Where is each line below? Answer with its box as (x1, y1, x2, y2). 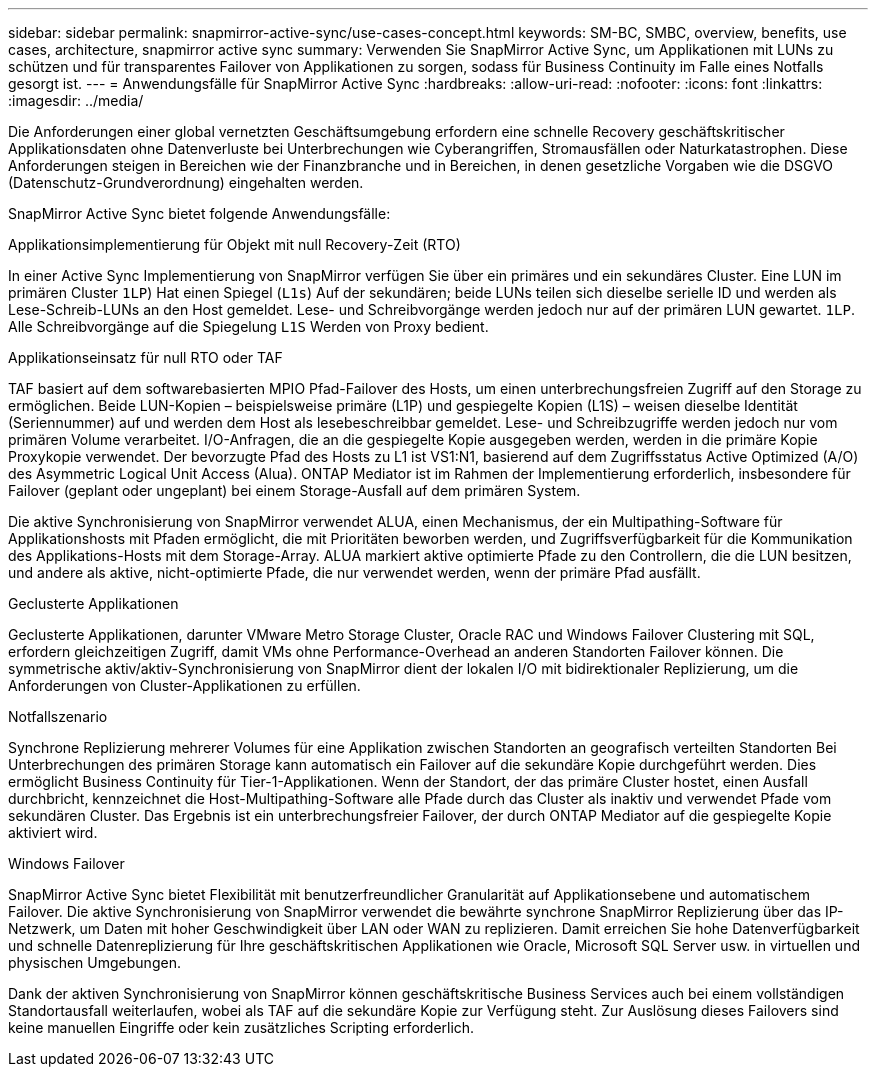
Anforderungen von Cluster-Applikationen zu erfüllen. (8, 677, 361, 694)
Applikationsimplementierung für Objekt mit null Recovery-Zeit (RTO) (8, 236, 461, 253)
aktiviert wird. (8, 824, 98, 841)
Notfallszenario (8, 708, 108, 725)
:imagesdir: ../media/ (8, 92, 144, 109)
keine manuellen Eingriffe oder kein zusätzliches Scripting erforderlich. (8, 1019, 475, 1036)
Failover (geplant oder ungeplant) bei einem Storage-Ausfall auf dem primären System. (8, 482, 581, 499)
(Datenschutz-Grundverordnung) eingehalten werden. (8, 174, 364, 191)
